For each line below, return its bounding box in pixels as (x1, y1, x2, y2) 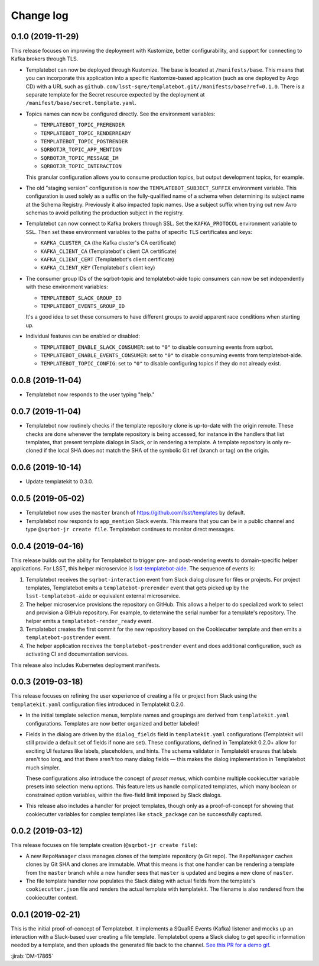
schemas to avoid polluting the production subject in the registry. (25, 209, 184, 216)
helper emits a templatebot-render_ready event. (25, 617, 153, 624)
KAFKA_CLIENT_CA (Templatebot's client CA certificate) (40, 248, 177, 255)
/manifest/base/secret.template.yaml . (25, 100, 137, 107)
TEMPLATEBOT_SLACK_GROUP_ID (40, 294, 122, 301)
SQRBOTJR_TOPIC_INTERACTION (40, 163, 122, 170)
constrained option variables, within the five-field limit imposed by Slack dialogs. (25, 791, 222, 798)
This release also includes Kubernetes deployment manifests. (11, 661, 161, 669)
